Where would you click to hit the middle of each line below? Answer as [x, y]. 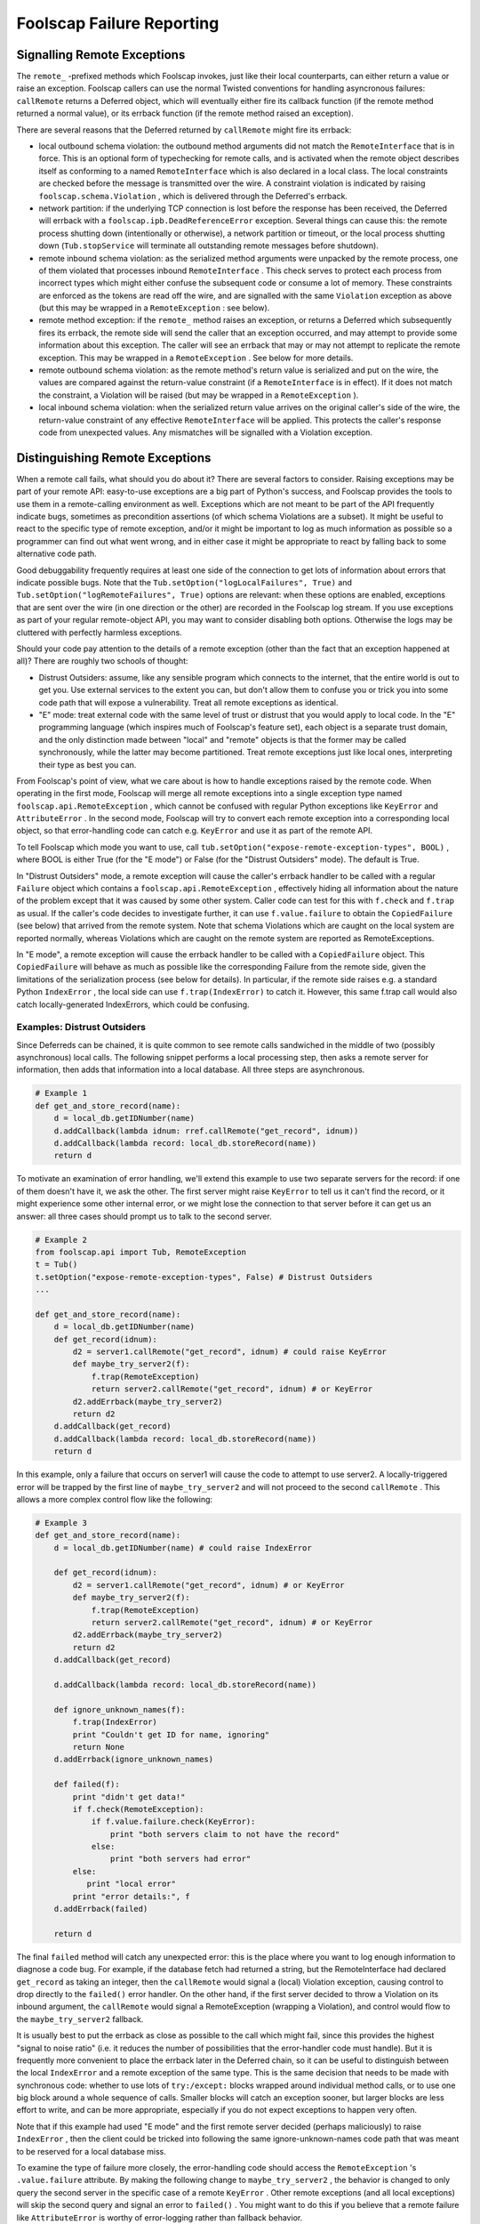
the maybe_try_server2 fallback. [80, 2019]
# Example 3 [61, 1523]
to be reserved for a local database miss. [91, 2151]
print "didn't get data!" [129, 1797]
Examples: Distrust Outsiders [81, 1027]
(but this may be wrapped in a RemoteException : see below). [154, 308]
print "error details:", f [131, 1896]
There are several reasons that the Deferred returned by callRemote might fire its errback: [184, 130]
